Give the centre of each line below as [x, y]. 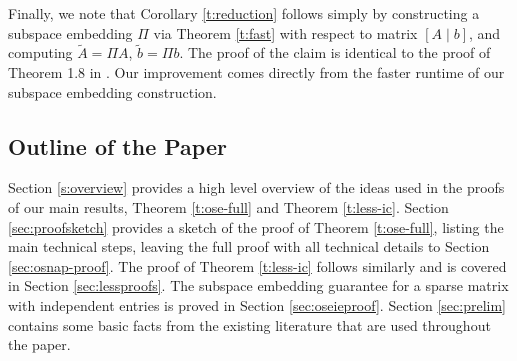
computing [40, 52]
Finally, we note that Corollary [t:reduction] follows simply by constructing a [244, 13]
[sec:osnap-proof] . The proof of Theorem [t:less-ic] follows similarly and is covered [257, 265]
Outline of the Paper [117, 145]
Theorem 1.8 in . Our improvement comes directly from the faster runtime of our [256, 72]
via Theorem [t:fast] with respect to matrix [285, 32]
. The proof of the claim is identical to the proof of [335, 52]
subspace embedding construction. [112, 91]
